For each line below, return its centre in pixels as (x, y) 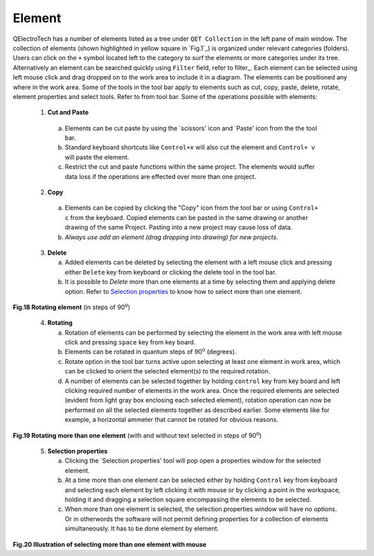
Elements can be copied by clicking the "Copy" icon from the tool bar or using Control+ (192, 208)
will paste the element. (97, 157)
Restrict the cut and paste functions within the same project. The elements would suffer (190, 167)
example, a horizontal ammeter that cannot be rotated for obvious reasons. (171, 420)
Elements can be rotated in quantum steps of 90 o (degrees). (151, 351)
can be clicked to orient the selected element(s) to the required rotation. (167, 371)
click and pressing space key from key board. (130, 342)
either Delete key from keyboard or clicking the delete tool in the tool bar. (171, 272)
